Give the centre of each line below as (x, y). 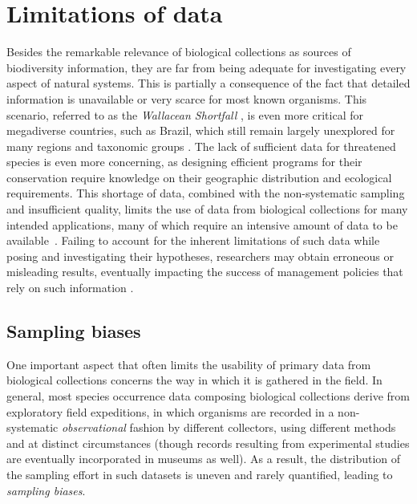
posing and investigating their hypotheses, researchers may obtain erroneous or (200, 256)
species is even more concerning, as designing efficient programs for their (184, 162)
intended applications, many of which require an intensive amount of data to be (202, 224)
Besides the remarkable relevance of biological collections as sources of (179, 52)
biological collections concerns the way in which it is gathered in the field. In (194, 380)
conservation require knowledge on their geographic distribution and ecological (199, 177)
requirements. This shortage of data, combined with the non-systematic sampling (206, 193)
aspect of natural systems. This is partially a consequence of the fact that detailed (208, 83)
